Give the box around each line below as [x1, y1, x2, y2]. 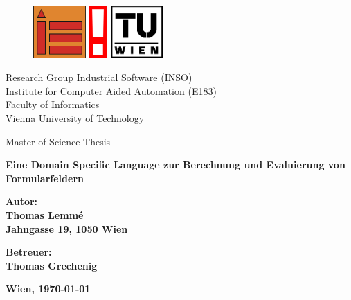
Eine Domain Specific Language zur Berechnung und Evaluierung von [6, 157, 345, 172]
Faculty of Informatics [6, 97, 100, 112]
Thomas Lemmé [6, 207, 84, 222]
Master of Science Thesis [6, 134, 111, 148]
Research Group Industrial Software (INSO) [6, 70, 192, 85]
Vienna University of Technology [6, 110, 145, 125]
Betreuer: [6, 245, 52, 259]
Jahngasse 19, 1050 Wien [6, 221, 128, 236]
